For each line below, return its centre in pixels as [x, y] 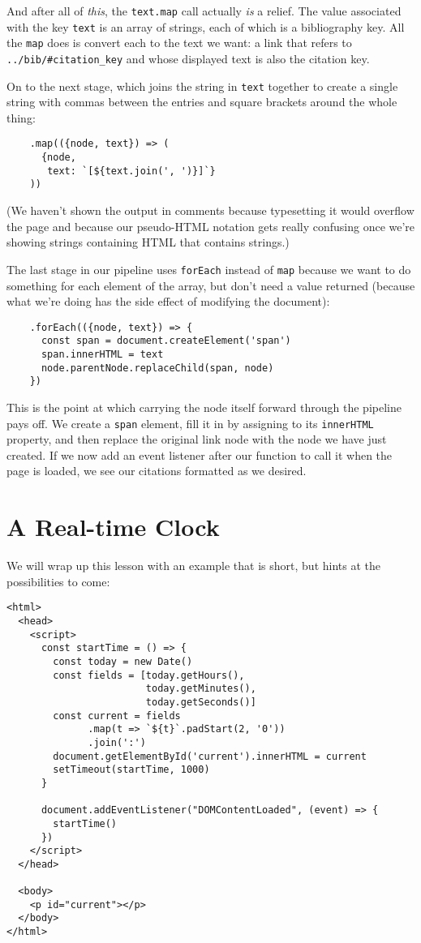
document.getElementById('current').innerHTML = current [210, 756]
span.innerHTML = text [102, 355]
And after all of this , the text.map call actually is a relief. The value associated [204, 11]
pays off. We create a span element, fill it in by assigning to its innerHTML [190, 423]
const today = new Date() [123, 661]
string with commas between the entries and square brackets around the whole [202, 102]
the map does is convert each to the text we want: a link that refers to [179, 43]
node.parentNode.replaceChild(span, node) [157, 368]
